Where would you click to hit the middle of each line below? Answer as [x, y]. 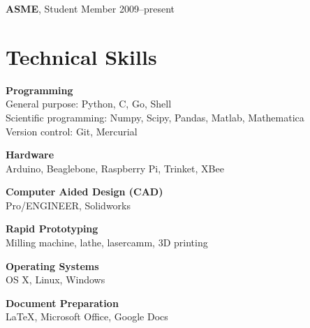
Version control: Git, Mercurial [72, 131]
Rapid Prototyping [52, 229]
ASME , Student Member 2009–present [90, 8]
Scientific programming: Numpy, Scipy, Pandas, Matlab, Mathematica [155, 117]
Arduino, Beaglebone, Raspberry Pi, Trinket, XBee [115, 168]
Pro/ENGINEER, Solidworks [68, 205]
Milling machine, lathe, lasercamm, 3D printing [107, 243]
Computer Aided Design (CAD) [84, 192]
